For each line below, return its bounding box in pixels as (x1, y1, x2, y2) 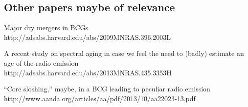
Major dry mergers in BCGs (4, 22, 89, 33)
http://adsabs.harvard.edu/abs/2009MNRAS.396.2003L (4, 32, 171, 42)
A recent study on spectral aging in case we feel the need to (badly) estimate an (4, 48, 244, 58)
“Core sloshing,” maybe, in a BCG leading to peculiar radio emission (4, 84, 210, 94)
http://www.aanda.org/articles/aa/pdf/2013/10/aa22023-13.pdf (4, 93, 196, 103)
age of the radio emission (4, 57, 79, 68)
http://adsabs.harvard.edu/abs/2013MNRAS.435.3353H (4, 67, 172, 77)
